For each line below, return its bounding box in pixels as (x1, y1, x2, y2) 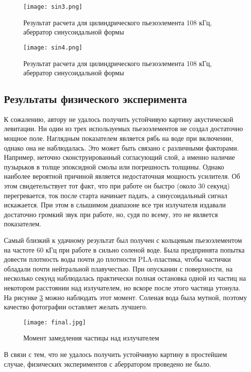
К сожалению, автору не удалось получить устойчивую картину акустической (4, 114, 234, 124)
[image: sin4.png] (23, 44, 83, 51)
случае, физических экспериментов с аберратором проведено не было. (4, 358, 211, 369)
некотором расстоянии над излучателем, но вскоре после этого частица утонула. (4, 282, 241, 292)
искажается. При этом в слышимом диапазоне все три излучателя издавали (4, 200, 226, 210)
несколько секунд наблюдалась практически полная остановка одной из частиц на (4, 273, 246, 283)
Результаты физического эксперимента (4, 91, 187, 106)
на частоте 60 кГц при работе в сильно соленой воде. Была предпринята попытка (4, 244, 245, 254)
